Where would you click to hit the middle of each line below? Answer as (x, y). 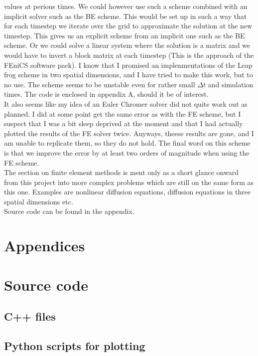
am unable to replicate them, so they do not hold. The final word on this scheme (127, 143)
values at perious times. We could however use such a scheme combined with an (126, 6)
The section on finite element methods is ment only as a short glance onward (121, 172)
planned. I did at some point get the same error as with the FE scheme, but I (123, 113)
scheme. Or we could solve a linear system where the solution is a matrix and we (127, 45)
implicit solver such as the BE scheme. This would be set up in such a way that (126, 16)
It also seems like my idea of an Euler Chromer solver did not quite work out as (126, 103)
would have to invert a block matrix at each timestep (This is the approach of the (129, 55)
